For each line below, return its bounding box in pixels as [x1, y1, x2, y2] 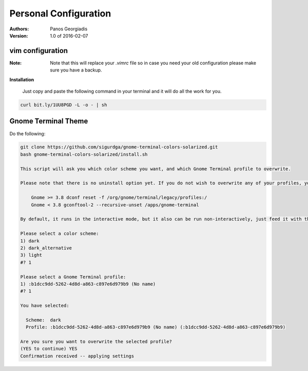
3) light [20, 252, 43, 258]
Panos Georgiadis [50, 26, 88, 32]
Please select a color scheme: [20, 231, 100, 237]
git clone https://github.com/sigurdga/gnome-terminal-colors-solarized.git [20, 144, 218, 150]
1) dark [20, 238, 40, 244]
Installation [9, 76, 34, 82]
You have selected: [20, 303, 69, 309]
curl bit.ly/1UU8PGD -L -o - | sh [20, 102, 107, 108]
